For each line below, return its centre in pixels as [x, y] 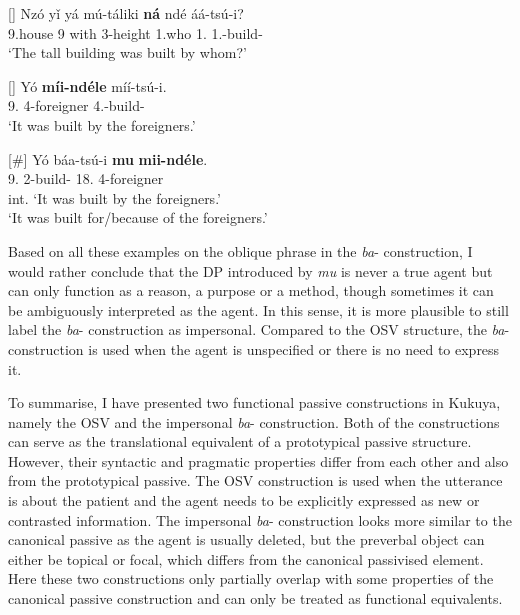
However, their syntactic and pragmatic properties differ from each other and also [258, 460]
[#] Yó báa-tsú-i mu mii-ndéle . [108, 158]
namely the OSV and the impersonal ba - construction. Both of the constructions [254, 421]
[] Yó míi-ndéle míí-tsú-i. [87, 85]
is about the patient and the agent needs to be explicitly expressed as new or [244, 500]
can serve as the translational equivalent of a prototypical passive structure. [240, 441]
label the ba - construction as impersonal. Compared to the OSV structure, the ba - [259, 329]
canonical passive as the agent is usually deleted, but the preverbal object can [246, 539]
